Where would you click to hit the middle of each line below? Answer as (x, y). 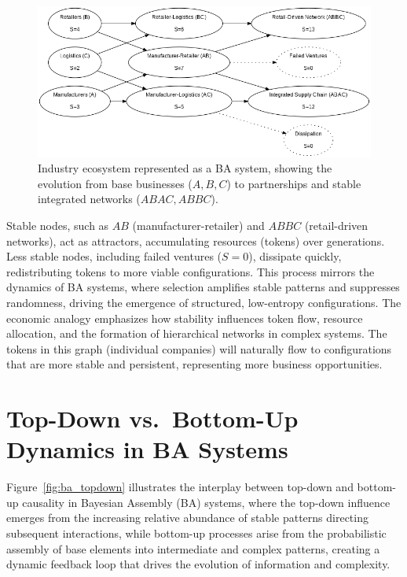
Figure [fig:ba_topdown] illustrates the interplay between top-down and (180, 487)
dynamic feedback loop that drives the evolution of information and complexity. (198, 564)
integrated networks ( (89, 199)
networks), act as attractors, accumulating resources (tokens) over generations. (196, 240)
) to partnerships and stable (294, 183)
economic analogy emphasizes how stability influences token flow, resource (185, 318)
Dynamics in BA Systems (147, 449)
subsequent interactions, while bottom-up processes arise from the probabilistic (196, 533)
